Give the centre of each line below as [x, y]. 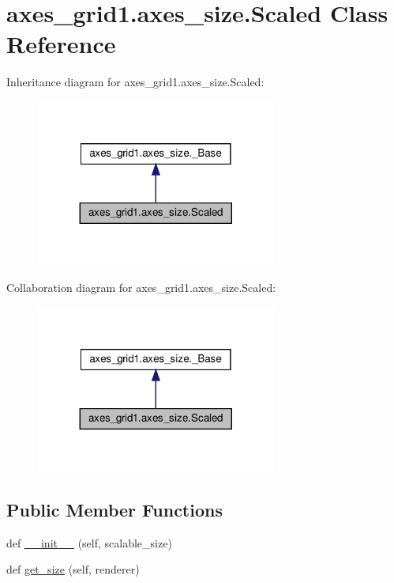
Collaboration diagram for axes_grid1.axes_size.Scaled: [141, 288]
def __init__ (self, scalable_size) [89, 542]
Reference [61, 44]
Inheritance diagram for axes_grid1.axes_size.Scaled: [135, 82]
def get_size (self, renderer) [73, 569]
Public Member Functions [114, 509]
